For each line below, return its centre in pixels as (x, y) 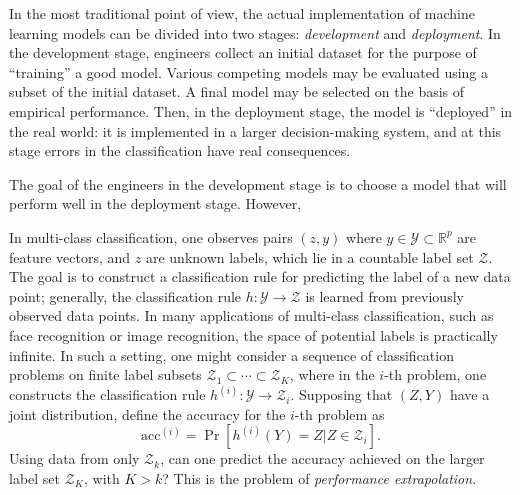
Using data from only (74, 458)
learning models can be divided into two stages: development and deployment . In (255, 32)
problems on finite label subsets (105, 374)
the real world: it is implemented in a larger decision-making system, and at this (255, 130)
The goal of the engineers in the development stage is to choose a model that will (258, 183)
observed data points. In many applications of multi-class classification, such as (251, 315)
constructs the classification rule (107, 394)
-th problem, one (435, 374)
